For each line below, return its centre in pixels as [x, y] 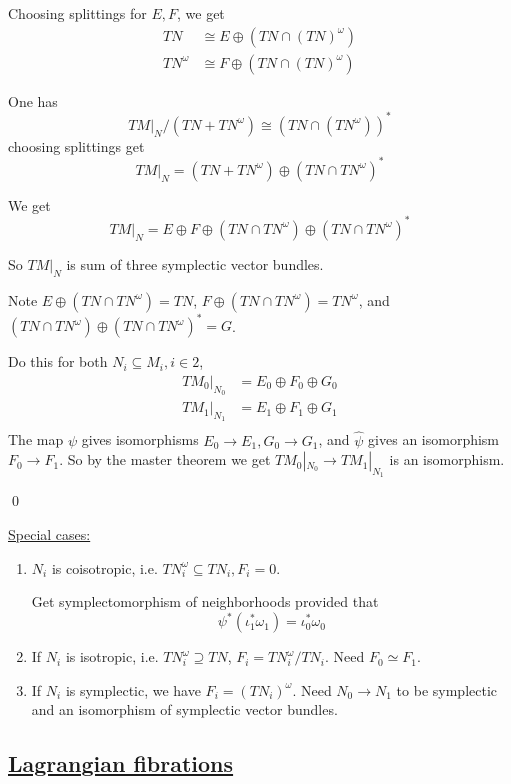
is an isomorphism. [447, 459]
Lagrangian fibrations [121, 763]
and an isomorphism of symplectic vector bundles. [184, 709]
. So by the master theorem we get [165, 459]
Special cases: [49, 533]
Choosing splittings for [77, 13]
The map [36, 439]
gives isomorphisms [140, 439]
